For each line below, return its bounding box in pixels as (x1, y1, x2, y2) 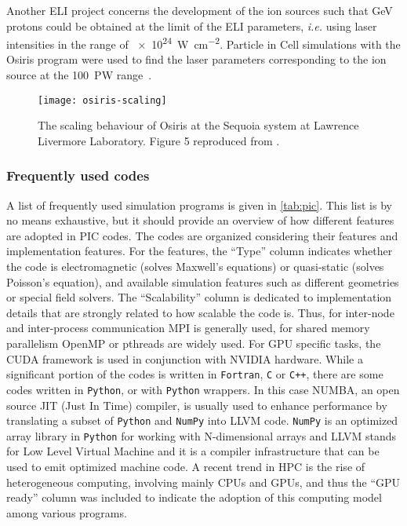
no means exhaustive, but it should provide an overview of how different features (6, 212, 394, 228)
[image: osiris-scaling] (38, 94, 167, 106)
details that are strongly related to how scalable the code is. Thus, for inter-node (6, 304, 394, 320)
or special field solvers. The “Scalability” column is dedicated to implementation (6, 289, 392, 305)
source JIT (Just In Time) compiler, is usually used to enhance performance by (6, 396, 387, 413)
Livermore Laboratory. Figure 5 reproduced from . (38, 132, 280, 148)
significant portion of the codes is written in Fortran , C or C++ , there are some (6, 366, 383, 382)
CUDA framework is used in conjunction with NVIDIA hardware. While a (6, 350, 363, 367)
